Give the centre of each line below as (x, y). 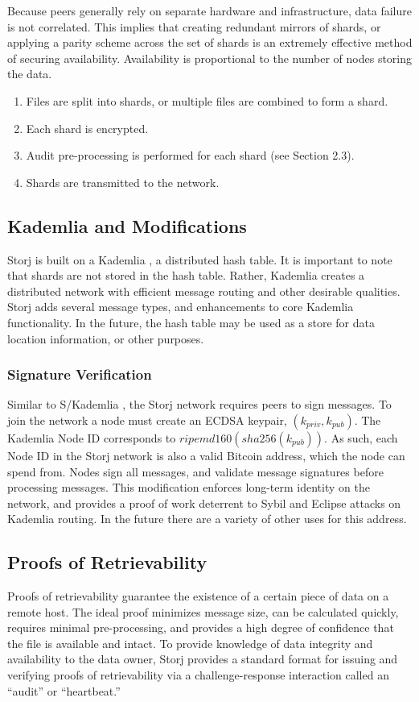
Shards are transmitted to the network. (123, 182)
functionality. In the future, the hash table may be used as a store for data (191, 322)
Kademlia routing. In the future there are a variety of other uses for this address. (207, 519)
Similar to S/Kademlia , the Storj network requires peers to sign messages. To (199, 404)
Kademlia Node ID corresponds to (92, 437)
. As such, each (361, 437)
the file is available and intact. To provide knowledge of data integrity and (190, 643)
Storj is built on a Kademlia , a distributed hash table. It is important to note (200, 259)
